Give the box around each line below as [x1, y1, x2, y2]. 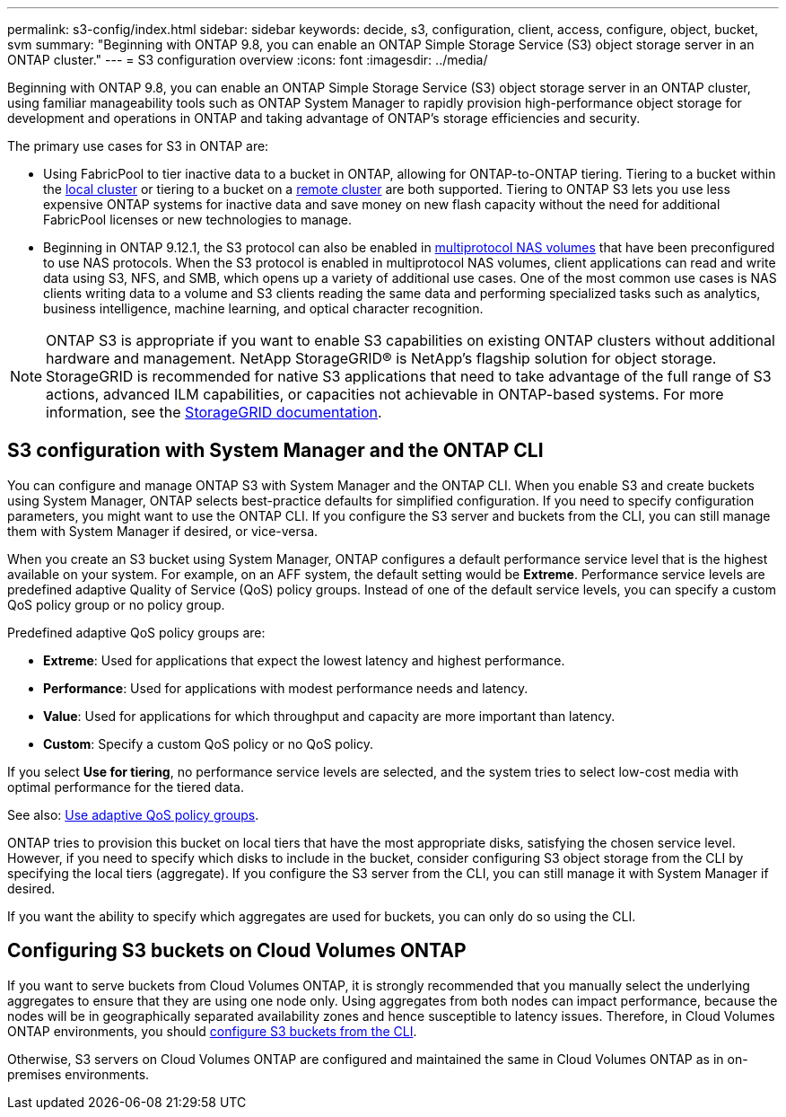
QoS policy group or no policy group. [7, 596, 225, 612]
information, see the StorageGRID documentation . [46, 403, 382, 421]
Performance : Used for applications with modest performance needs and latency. [43, 680, 528, 696]
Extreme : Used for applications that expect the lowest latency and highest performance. [43, 652, 565, 668]
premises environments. [7, 1066, 150, 1082]
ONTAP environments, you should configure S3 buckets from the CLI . [7, 1023, 417, 1039]
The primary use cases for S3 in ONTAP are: [7, 138, 269, 154]
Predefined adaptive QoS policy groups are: [7, 624, 266, 640]
